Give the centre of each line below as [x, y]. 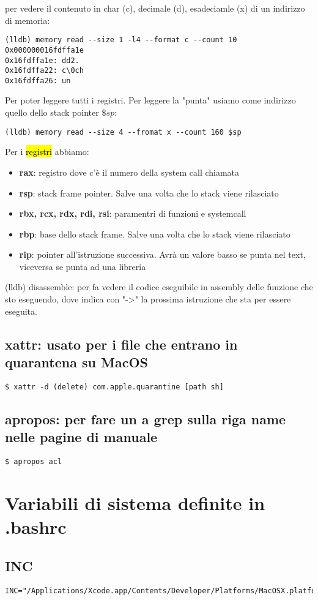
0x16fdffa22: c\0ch [44, 71]
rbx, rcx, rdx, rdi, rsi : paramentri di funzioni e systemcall [133, 213]
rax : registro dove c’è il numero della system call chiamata [129, 172]
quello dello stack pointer [52, 112]
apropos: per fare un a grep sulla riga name [146, 418]
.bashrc [36, 527]
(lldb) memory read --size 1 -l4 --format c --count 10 [121, 40]
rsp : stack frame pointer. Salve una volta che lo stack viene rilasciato [149, 193]
